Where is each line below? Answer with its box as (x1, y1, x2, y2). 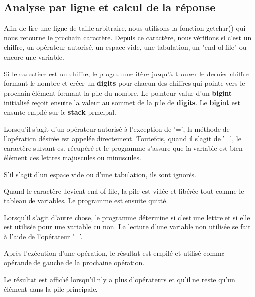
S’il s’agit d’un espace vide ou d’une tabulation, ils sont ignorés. (4, 169, 196, 179)
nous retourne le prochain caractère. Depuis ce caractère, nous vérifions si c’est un (4, 32, 252, 42)
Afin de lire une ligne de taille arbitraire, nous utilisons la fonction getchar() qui (4, 23, 246, 33)
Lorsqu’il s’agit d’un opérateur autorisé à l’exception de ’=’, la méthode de (4, 123, 230, 134)
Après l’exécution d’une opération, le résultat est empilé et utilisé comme (4, 248, 224, 258)
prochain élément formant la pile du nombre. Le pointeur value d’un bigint (4, 87, 232, 98)
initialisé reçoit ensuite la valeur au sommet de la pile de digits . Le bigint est (4, 97, 240, 108)
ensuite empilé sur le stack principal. (4, 107, 117, 117)
